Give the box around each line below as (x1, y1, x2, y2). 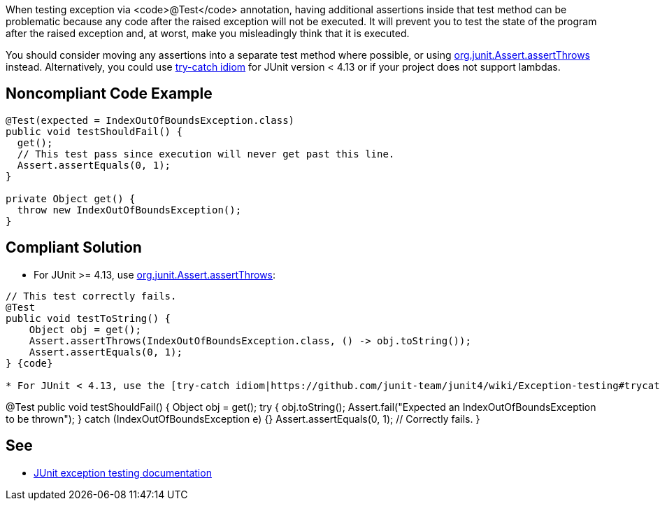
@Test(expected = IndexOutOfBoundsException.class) (6, 114, 295, 126)
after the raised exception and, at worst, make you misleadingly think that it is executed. (6, 27, 410, 39)
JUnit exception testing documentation (34, 466, 212, 479)
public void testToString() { (6, 312, 171, 324)
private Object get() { (6, 192, 136, 204)
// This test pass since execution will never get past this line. (17, 148, 395, 160)
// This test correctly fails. (6, 290, 177, 302)
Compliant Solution (6, 239, 142, 257)
